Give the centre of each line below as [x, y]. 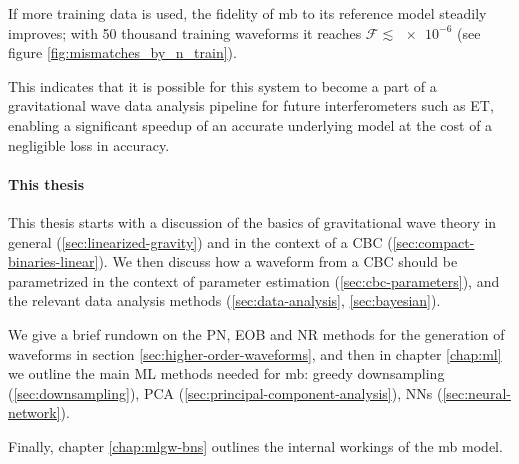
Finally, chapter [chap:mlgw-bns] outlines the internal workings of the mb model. [255, 445]
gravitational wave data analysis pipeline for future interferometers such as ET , [251, 105]
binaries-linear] [53, 261]
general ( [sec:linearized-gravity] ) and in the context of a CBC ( [200, 241]
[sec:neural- [476, 392]
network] [34, 412]
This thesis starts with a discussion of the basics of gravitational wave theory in [252, 221]
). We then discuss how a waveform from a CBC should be [278, 261]
